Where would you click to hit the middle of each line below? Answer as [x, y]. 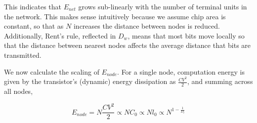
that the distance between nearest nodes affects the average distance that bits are [128, 45]
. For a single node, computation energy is [181, 71]
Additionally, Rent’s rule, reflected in [60, 35]
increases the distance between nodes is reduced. [147, 26]
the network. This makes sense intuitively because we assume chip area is [115, 16]
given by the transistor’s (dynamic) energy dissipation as [90, 81]
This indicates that [33, 6]
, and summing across [220, 81]
